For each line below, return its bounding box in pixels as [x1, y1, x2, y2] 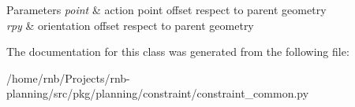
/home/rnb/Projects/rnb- [6, 69, 130, 86]
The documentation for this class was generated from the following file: [6, 43, 349, 60]
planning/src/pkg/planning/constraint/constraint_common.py [6, 85, 309, 101]
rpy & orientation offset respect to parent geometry [6, 17, 254, 33]
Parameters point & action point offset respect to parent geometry [6, 2, 327, 17]
